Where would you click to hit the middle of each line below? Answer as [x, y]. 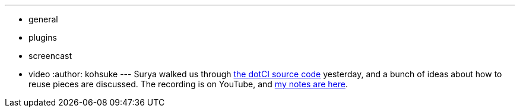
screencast [50, 56]
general [43, 19]
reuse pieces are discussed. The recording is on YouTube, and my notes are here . [188, 84]
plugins [43, 37]
